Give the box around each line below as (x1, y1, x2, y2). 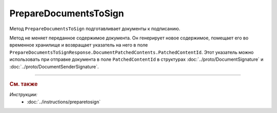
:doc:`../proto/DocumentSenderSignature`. (9, 63, 99, 70)
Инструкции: (9, 92, 38, 98)
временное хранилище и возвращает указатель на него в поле (9, 42, 148, 48)
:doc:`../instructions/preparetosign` (27, 99, 101, 105)
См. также (9, 80, 38, 87)
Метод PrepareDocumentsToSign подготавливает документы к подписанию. (9, 26, 181, 32)
